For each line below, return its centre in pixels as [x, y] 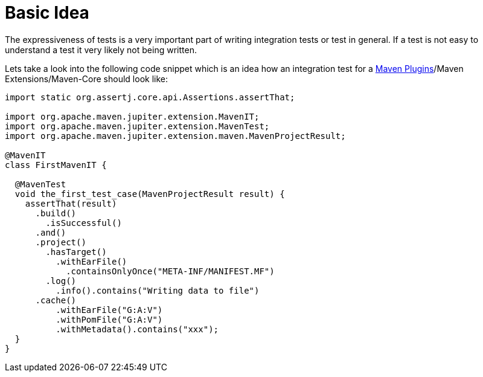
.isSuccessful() [84, 223]
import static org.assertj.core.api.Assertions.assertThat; [150, 97]
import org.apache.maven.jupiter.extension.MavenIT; [132, 116]
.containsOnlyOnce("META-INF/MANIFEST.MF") [170, 271]
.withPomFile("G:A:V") [109, 319]
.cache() [56, 300]
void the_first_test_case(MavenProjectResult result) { [150, 194]
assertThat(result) [71, 203]
